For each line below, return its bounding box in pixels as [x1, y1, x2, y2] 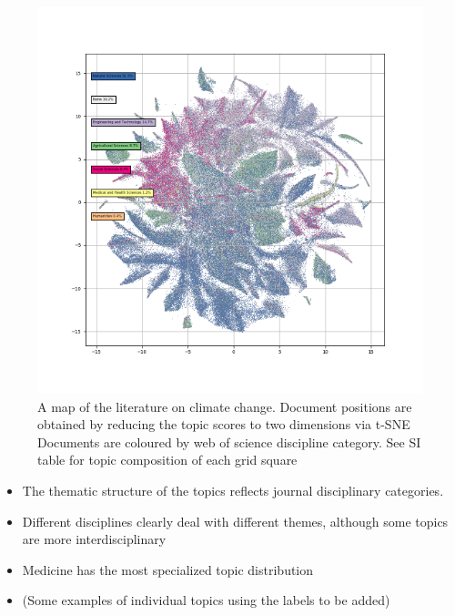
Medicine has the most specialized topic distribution [22, 560, 314, 579]
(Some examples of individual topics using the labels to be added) [22, 590, 390, 610]
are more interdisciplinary [22, 529, 167, 549]
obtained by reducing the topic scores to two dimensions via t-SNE [37, 415, 410, 434]
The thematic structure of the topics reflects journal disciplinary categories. [22, 480, 444, 499]
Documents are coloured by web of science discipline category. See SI [37, 432, 421, 451]
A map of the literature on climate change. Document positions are [37, 396, 412, 416]
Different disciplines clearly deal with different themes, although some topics [22, 511, 449, 530]
